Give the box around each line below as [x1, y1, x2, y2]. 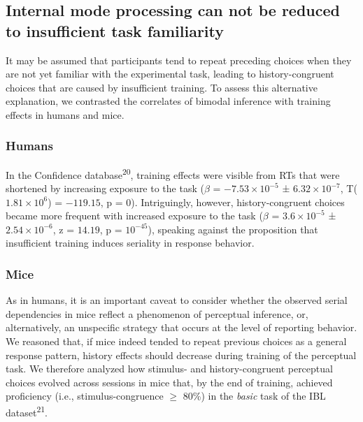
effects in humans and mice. [6, 107, 124, 122]
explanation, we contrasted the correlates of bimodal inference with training [6, 94, 331, 108]
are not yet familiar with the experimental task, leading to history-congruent [6, 66, 334, 81]
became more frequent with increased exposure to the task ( [6, 208, 263, 223]
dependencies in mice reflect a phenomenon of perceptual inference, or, [6, 306, 308, 321]
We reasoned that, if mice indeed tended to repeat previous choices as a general [6, 334, 347, 348]
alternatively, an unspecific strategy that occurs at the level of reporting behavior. [6, 320, 357, 335]
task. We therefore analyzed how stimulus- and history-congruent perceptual [6, 361, 333, 376]
